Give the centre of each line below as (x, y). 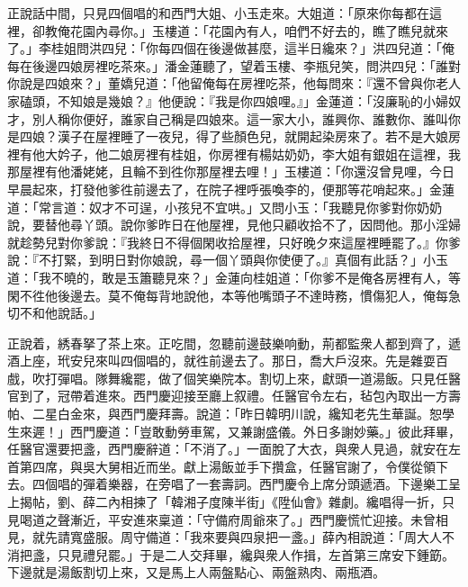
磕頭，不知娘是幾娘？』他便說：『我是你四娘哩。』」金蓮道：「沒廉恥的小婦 (234, 100)
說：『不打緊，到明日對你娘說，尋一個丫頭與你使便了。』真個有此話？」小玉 (228, 260)
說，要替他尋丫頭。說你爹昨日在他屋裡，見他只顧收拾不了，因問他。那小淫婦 (234, 225)
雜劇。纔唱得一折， (385, 502)
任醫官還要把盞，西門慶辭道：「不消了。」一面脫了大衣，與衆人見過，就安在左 (234, 449)
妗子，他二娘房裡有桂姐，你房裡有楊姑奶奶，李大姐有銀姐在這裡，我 (259, 154)
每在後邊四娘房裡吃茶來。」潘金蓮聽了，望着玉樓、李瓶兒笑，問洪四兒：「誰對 (234, 65)
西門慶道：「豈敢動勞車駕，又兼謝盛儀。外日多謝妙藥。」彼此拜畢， (265, 431)
